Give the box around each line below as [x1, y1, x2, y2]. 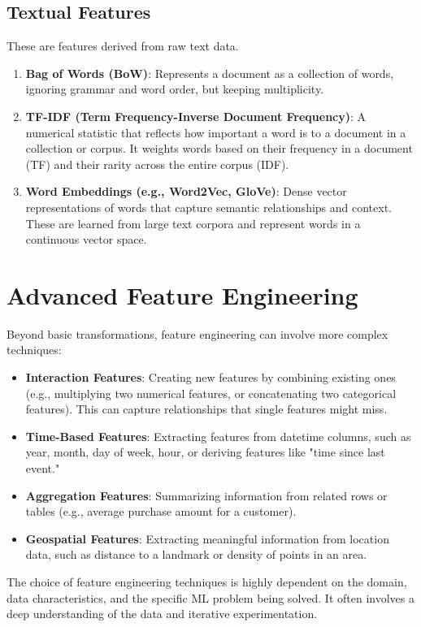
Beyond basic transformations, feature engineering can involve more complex [7, 325, 388, 342]
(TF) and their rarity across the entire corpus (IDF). [25, 155, 289, 172]
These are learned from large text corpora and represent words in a [25, 214, 361, 231]
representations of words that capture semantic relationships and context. [25, 198, 393, 215]
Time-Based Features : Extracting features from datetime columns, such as [25, 427, 411, 444]
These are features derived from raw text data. [7, 37, 239, 54]
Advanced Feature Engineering [7, 278, 358, 311]
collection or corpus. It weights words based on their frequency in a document [25, 140, 413, 157]
